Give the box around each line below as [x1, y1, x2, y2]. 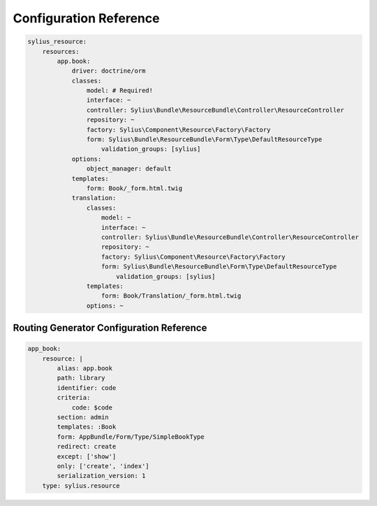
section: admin [57, 413, 110, 421]
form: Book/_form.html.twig [86, 185, 183, 192]
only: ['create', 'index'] [57, 462, 149, 470]
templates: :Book [57, 423, 117, 431]
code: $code [71, 403, 113, 412]
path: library [57, 374, 105, 382]
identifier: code [57, 384, 117, 391]
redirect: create [57, 442, 117, 451]
